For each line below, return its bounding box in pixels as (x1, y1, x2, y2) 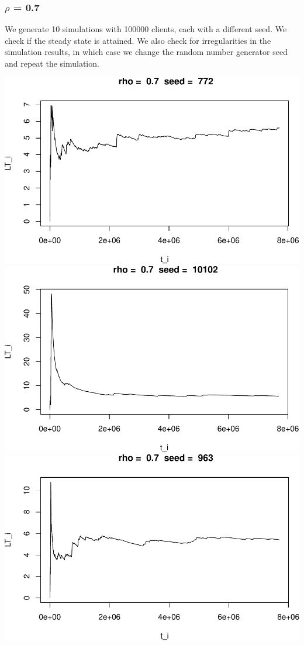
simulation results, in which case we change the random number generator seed (5, 46, 288, 58)
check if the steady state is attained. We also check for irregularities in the (5, 34, 271, 46)
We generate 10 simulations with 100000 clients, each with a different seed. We (5, 23, 287, 35)
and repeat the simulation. (5, 57, 99, 69)
